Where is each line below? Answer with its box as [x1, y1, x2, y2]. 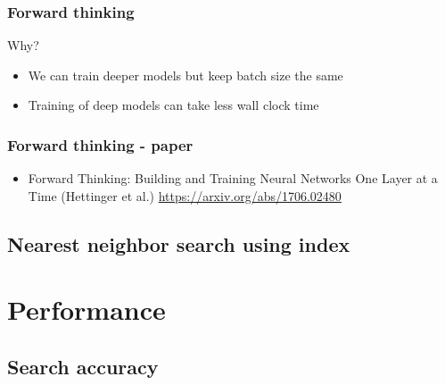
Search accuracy [7, 352, 159, 380]
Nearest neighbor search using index [7, 230, 350, 257]
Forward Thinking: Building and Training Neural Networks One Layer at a [28, 169, 438, 188]
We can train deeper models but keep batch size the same [28, 65, 343, 84]
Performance [7, 291, 166, 328]
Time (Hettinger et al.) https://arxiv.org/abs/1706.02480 [28, 186, 342, 205]
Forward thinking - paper [7, 133, 194, 155]
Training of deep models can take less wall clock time [28, 96, 319, 114]
